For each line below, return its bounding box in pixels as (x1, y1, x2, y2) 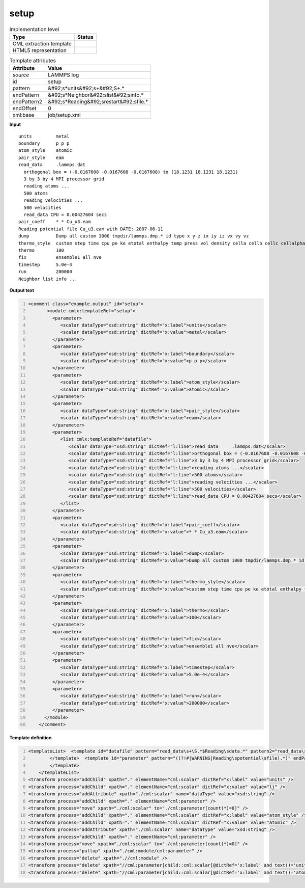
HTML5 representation (12, 46, 67, 53)
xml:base (12, 112, 35, 119)
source (12, 71, 29, 78)
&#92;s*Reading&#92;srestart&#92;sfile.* (48, 98, 148, 105)
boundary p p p (18, 141, 70, 146)
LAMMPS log (48, 71, 79, 78)
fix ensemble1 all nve (18, 255, 102, 260)
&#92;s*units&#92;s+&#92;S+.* (48, 85, 125, 92)
